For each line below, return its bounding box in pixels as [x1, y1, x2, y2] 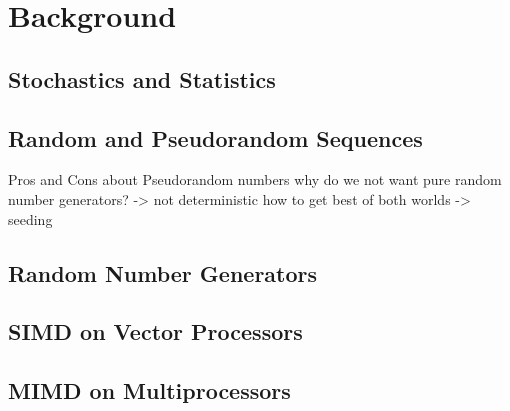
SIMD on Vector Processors [8, 316, 303, 347]
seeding [8, 208, 53, 229]
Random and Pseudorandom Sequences [8, 122, 423, 153]
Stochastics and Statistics [8, 63, 276, 94]
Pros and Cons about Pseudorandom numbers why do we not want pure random [8, 169, 502, 190]
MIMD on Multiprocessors [8, 375, 291, 406]
